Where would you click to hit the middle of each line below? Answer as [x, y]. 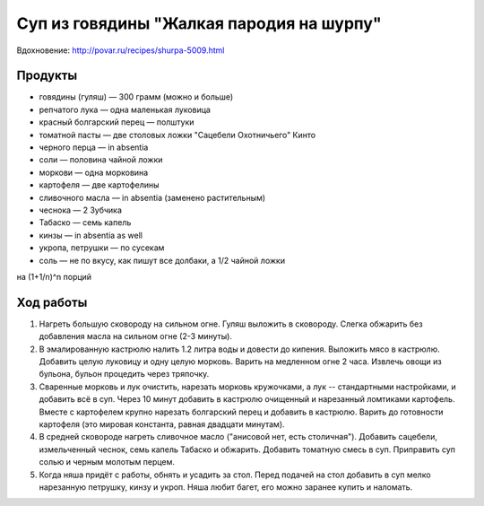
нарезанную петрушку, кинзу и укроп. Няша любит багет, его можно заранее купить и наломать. [226, 487]
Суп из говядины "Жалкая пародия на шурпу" [199, 23]
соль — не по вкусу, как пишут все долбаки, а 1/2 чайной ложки [162, 260]
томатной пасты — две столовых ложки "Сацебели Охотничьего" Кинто [177, 135]
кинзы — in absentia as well [91, 235]
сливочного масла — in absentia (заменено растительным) [152, 197]
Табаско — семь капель [85, 222]
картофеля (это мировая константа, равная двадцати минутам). [162, 424]
